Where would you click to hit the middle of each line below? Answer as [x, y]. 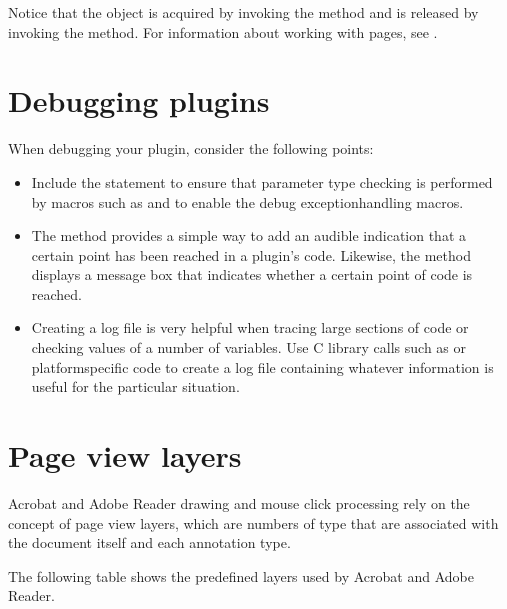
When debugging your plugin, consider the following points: [191, 148]
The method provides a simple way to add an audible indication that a [249, 235]
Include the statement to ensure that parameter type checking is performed [262, 181]
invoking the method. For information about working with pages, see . [223, 31]
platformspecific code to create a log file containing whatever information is [262, 366]
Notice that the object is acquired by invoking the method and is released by [243, 12]
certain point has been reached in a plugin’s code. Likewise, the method [251, 254]
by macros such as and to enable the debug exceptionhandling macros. [247, 201]
